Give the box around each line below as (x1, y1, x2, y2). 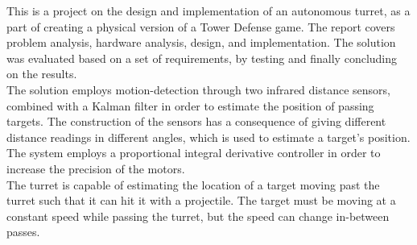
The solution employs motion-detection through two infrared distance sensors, (6, 81, 391, 98)
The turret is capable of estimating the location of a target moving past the (6, 176, 380, 193)
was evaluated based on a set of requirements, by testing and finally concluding (6, 49, 398, 66)
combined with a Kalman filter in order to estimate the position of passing (6, 97, 374, 114)
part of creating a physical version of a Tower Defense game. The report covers (6, 18, 395, 35)
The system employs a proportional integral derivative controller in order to (6, 144, 381, 161)
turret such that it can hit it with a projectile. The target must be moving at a (6, 192, 396, 209)
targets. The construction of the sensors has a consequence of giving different (6, 113, 386, 130)
